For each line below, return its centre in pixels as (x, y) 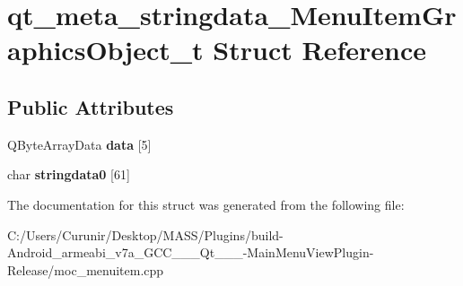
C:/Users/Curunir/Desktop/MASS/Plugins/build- (145, 234)
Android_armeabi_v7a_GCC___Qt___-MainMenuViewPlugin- (191, 252)
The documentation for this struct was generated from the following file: (206, 204)
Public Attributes (91, 106)
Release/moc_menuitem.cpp (86, 269)
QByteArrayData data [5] (79, 144)
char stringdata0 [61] (69, 174)
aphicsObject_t (105, 50)
